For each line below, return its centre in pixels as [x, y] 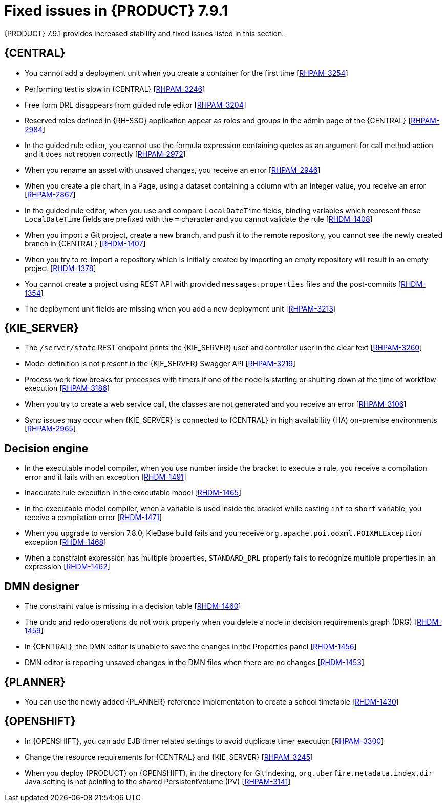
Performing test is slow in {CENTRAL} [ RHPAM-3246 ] [115, 89]
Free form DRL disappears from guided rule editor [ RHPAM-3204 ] [135, 105]
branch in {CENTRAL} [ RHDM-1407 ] [85, 243]
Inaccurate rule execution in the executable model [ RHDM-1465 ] [133, 493]
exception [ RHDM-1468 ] [66, 542]
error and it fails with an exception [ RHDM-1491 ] [105, 477]
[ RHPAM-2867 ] [50, 194]
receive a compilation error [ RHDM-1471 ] [93, 518]
